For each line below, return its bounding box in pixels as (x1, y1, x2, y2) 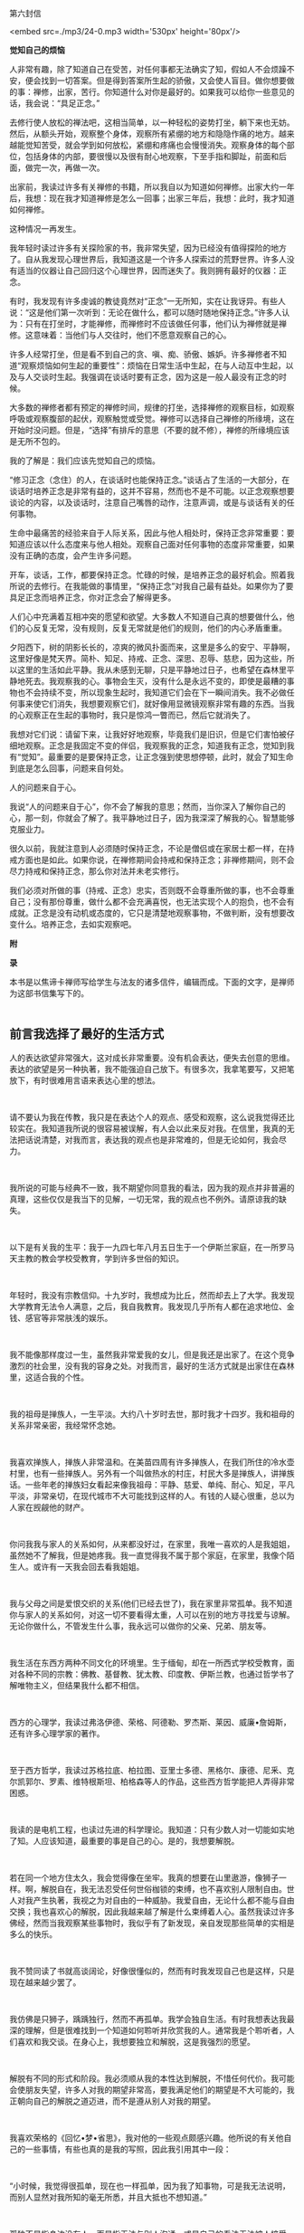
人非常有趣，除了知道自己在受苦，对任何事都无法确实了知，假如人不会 (9, 64, 271, 74)
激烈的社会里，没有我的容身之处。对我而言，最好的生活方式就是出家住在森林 (9, 1360, 295, 1371)
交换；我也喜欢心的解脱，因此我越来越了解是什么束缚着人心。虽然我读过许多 (9, 1905, 295, 1916)
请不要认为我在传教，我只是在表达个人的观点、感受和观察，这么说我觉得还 (9, 1111, 287, 1122)
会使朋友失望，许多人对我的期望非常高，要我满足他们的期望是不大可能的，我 (9, 2084, 295, 2095)
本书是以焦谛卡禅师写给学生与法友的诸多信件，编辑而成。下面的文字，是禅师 (9, 976, 295, 987)
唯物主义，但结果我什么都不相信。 (16, 1679, 145, 1690)
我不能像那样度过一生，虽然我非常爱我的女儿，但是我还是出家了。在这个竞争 (9, 1349, 295, 1360)
